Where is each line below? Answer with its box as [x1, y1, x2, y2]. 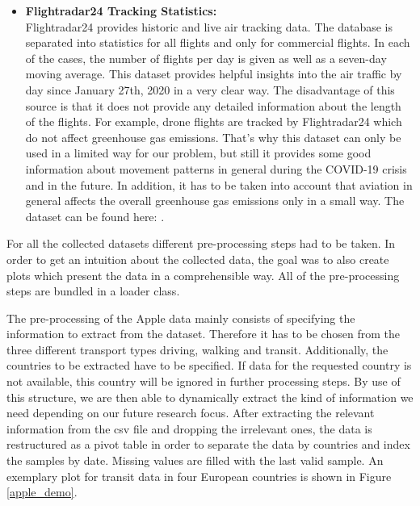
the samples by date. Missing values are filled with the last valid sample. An [6, 452, 384, 469]
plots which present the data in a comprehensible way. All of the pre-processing [6, 266, 400, 283]
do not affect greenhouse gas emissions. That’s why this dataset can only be [25, 128, 401, 145]
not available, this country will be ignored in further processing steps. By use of [6, 373, 401, 390]
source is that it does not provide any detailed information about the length [25, 97, 401, 114]
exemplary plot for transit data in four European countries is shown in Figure [6, 467, 392, 484]
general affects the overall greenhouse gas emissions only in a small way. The [25, 192, 405, 209]
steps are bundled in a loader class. [6, 282, 180, 299]
